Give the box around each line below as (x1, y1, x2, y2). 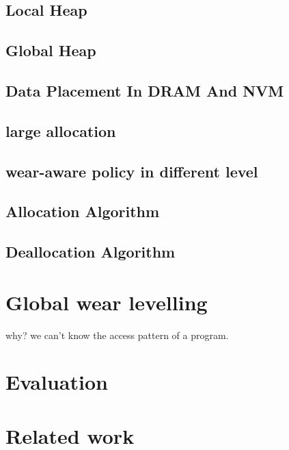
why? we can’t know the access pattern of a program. (5, 327, 229, 342)
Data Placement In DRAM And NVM (5, 79, 284, 101)
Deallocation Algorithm (5, 241, 176, 262)
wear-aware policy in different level (5, 160, 258, 182)
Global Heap (5, 40, 96, 61)
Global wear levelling (5, 288, 208, 316)
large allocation (5, 120, 116, 141)
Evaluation (5, 368, 108, 396)
